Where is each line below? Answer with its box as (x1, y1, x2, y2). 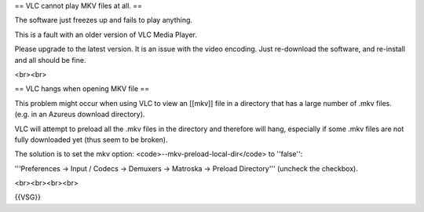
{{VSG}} (14, 192, 41, 202)
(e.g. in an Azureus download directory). (14, 110, 145, 119)
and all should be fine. (14, 55, 86, 64)
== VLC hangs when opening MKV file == (14, 84, 150, 93)
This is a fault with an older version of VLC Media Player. (14, 30, 198, 39)
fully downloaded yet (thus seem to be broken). (14, 134, 168, 144)
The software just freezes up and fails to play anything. (14, 16, 192, 25)
